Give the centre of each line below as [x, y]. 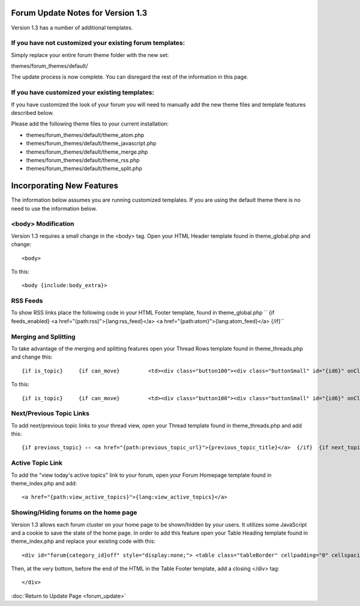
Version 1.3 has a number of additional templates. [72, 28]
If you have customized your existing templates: [82, 92]
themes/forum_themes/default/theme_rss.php [83, 160]
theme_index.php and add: [44, 483]
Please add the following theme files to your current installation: [90, 124]
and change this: [32, 357]
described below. [32, 113]
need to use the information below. [54, 208]
